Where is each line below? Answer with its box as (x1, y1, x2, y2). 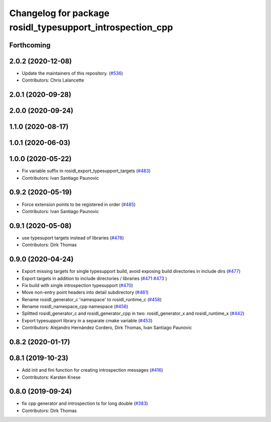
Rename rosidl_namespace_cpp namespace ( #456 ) (22, 304, 128, 310)
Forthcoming (9, 41, 51, 49)
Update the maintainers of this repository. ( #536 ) (22, 70, 123, 76)
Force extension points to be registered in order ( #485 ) (22, 201, 136, 207)
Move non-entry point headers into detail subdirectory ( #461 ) (22, 290, 149, 296)
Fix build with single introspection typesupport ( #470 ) (22, 282, 133, 288)
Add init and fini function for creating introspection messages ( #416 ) (22, 367, 163, 373)
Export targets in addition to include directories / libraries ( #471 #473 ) (22, 275, 168, 282)
